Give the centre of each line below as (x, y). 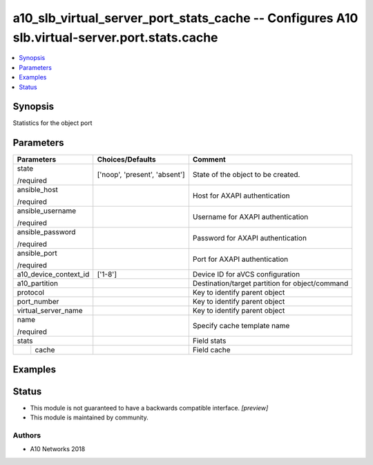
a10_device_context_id (53, 274)
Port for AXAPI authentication (240, 259)
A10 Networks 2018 (58, 449)
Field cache (211, 350)
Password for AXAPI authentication (250, 238)
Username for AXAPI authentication (250, 217)
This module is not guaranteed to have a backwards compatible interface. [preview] (149, 408)
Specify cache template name (241, 326)
